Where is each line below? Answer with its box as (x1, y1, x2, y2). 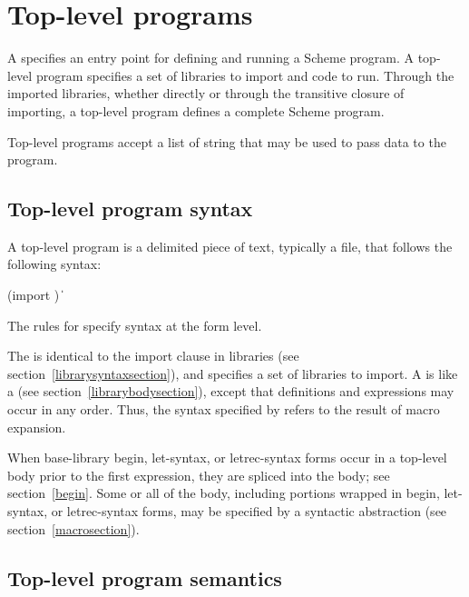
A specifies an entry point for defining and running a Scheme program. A (7, 48, 414, 67)
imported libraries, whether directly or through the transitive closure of (7, 84, 405, 103)
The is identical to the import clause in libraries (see (7, 346, 299, 365)
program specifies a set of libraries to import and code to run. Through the (35, 65, 454, 85)
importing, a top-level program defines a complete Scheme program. (7, 101, 385, 120)
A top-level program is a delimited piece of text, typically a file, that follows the (7, 236, 453, 255)
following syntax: (7, 254, 102, 274)
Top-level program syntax (7, 194, 253, 223)
